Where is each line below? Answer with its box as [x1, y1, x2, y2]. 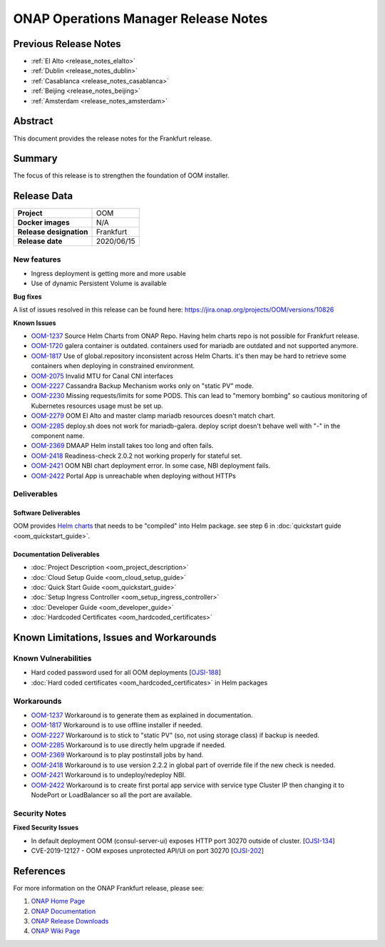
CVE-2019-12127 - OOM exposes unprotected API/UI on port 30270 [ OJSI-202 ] [31, 846, 264, 855]
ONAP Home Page [31, 897, 86, 906]
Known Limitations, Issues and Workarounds [13, 632, 217, 644]
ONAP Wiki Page [31, 927, 81, 936]
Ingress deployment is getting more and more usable [31, 270, 187, 278]
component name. [31, 431, 85, 440]
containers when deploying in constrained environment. [31, 362, 195, 370]
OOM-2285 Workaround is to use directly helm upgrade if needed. [31, 741, 227, 749]
